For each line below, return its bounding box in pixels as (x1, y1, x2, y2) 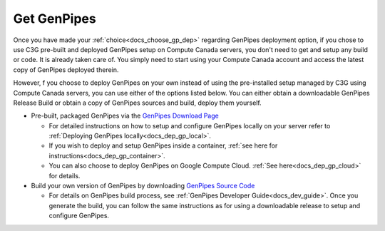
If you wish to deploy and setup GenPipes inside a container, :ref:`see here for (48, 141, 278, 150)
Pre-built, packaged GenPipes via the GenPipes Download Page (31, 111, 219, 120)
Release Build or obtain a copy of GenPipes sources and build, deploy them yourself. (13, 98, 262, 107)
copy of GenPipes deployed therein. (13, 65, 119, 74)
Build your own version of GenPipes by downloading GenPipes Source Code (31, 182, 255, 190)
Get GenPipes (13, 11, 96, 26)
